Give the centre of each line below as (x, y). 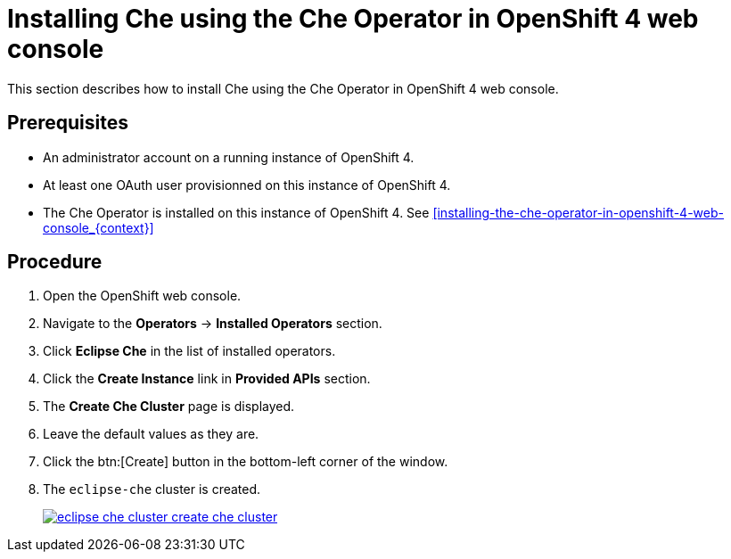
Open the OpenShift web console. (142, 296)
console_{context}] (99, 227)
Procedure (55, 262)
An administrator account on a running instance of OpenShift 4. (229, 157)
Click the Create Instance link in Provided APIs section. (207, 379)
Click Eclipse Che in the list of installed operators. (189, 351)
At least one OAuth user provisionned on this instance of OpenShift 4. (247, 185)
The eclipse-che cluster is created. (152, 489)
